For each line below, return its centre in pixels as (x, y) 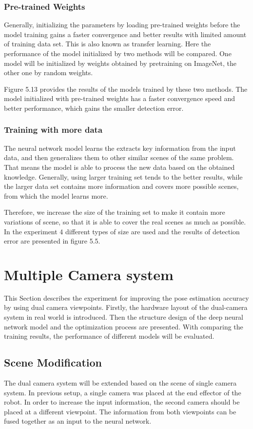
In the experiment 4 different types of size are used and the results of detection (122, 231)
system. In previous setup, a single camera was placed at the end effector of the (123, 392)
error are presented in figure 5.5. (52, 241)
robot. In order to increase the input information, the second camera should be (122, 402)
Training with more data (53, 130)
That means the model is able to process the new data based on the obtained (119, 167)
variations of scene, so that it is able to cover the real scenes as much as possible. (125, 221)
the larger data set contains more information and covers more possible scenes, (121, 186)
